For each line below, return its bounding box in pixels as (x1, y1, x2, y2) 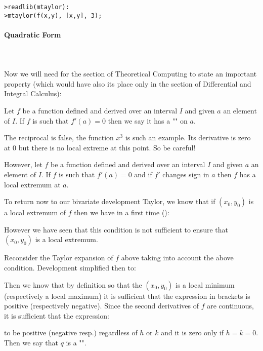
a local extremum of (4, 207, 66, 218)
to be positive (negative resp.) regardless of (4, 327, 138, 338)
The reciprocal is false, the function (4, 132, 114, 143)
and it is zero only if (161, 327, 224, 338)
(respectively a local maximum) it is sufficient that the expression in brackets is (4, 290, 250, 301)
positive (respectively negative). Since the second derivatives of (4, 300, 199, 311)
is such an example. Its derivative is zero (125, 132, 251, 143)
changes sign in (162, 169, 209, 180)
